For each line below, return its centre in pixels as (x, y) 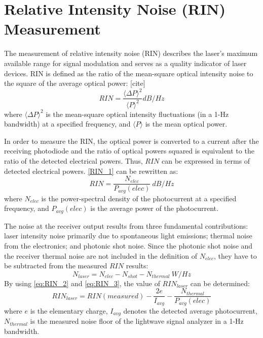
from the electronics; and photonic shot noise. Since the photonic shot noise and (128, 245)
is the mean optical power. (186, 124)
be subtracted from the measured (56, 266)
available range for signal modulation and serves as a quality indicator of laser (125, 63)
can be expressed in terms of (206, 160)
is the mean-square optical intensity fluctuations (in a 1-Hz (137, 114)
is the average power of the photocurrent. (154, 208)
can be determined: (220, 283)
